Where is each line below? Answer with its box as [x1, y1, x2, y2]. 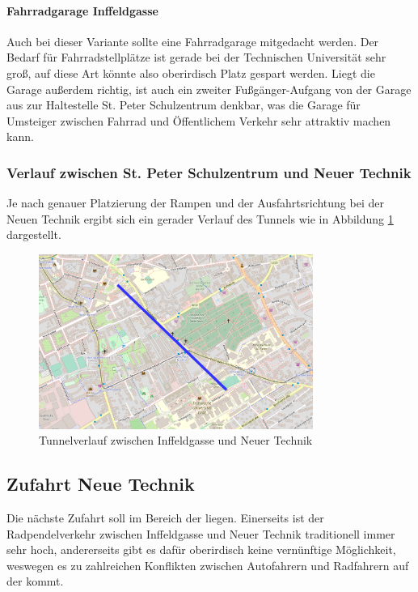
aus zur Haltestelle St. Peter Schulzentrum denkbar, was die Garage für [6, 96, 361, 113]
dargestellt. [6, 226, 61, 243]
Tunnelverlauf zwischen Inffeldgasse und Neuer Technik [39, 432, 313, 449]
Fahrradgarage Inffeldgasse [6, 2, 158, 19]
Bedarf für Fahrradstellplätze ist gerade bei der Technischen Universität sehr [6, 49, 386, 66]
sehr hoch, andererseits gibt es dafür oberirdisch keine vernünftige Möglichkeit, [6, 541, 396, 558]
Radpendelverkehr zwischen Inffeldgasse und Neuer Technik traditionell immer [6, 525, 395, 542]
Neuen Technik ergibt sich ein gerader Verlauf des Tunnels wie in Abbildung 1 [6, 210, 394, 227]
